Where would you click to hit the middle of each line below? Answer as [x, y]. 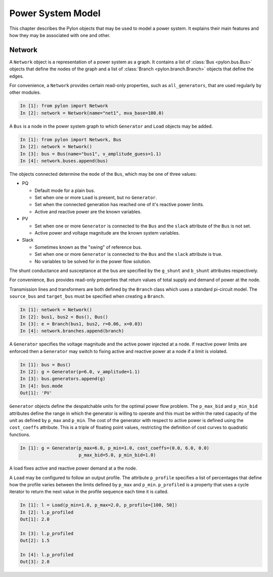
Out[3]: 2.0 [35, 562]
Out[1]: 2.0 [35, 520]
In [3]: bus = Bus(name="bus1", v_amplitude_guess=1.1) [91, 154]
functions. [20, 434]
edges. [16, 76]
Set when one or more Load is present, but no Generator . [96, 198]
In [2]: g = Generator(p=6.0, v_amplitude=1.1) [80, 372]
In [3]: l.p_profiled [47, 533]
